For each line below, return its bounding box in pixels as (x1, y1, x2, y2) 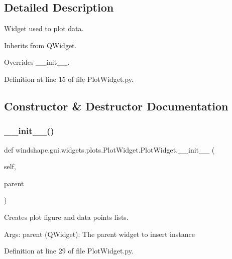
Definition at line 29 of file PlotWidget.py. (4, 245, 134, 256)
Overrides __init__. (4, 57, 70, 67)
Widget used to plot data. (4, 23, 84, 34)
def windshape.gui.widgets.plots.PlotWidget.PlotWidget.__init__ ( (4, 144, 215, 155)
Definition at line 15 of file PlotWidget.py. (4, 73, 134, 84)
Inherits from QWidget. (4, 40, 77, 50)
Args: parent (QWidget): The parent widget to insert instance (4, 228, 195, 239)
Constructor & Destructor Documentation (4, 98, 228, 113)
